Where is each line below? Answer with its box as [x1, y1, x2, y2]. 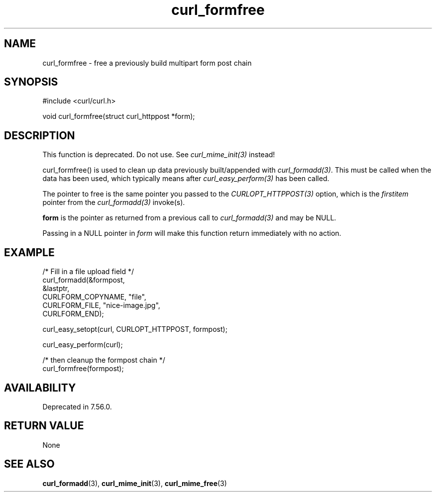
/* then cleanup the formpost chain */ [42, 356, 165, 365]
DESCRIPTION [4, 129, 75, 142]
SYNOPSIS [4, 76, 58, 89]
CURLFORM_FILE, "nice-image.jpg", [42, 301, 160, 310]
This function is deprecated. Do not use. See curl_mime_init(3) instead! [42, 150, 275, 159]
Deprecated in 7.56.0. [42, 402, 112, 411]
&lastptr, [42, 284, 70, 293]
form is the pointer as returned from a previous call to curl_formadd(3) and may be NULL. [42, 213, 336, 222]
